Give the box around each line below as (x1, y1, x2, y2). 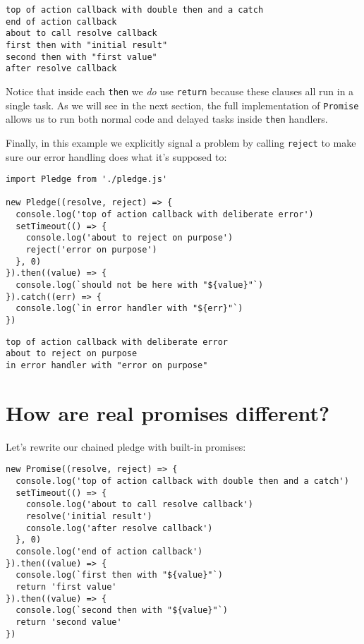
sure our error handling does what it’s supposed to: (6, 149, 227, 164)
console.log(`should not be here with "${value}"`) (16, 280, 264, 291)
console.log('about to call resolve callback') (25, 499, 253, 510)
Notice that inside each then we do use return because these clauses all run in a (6, 83, 354, 98)
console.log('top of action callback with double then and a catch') (16, 476, 349, 487)
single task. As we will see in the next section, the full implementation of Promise (6, 97, 359, 112)
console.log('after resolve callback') (25, 523, 213, 533)
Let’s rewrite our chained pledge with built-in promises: (6, 439, 246, 454)
